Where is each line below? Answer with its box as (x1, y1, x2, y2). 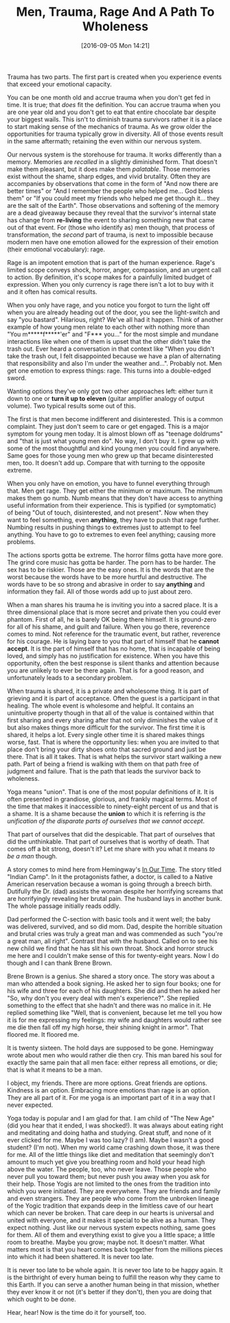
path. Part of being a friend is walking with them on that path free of (7, 760, 199, 768)
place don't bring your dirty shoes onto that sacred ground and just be (7, 745, 206, 753)
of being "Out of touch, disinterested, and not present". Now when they (7, 508, 209, 517)
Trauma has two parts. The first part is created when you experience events (7, 73, 222, 81)
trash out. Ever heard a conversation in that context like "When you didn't (7, 344, 215, 353)
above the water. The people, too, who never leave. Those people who (7, 1164, 207, 1173)
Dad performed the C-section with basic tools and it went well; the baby (7, 915, 211, 923)
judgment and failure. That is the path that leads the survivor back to (7, 766, 201, 775)
